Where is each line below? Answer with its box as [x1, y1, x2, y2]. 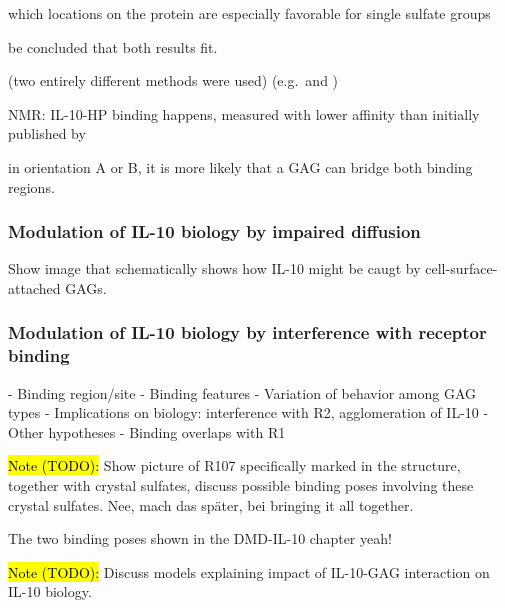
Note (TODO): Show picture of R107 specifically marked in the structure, [8, 455, 461, 476]
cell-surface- [425, 258, 498, 279]
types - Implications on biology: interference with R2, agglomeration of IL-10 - [8, 402, 489, 423]
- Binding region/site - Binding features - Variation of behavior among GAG [8, 382, 476, 403]
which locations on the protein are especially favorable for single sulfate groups [8, 3, 491, 23]
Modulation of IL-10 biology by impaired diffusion [8, 219, 421, 244]
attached [8, 277, 61, 298]
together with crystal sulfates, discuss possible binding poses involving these [8, 475, 474, 496]
